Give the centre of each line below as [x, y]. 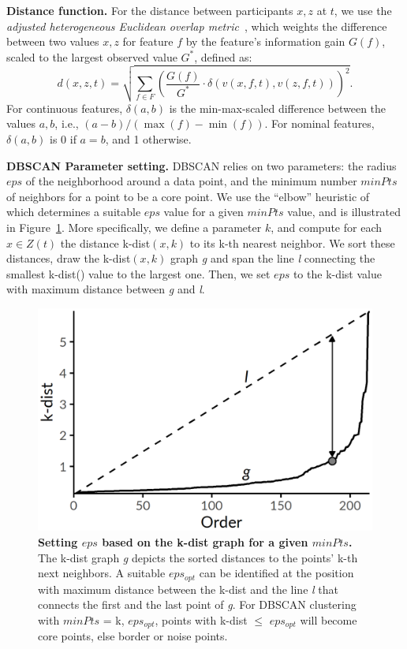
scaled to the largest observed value [92, 56]
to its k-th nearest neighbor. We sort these [292, 242]
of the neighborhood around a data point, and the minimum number [191, 181]
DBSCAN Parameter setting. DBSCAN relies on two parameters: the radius [202, 165]
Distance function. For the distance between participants [150, 10]
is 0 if [63, 139]
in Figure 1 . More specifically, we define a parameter [134, 228]
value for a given [203, 212]
